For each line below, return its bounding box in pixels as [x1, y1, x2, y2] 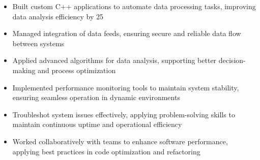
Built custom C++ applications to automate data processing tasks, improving [12, 1, 256, 11]
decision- [218, 55, 246, 66]
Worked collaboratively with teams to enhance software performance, [12, 136, 228, 146]
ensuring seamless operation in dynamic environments [12, 92, 180, 103]
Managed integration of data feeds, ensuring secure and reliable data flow [12, 28, 241, 39]
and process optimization [38, 65, 116, 75]
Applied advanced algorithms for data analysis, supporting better [12, 55, 217, 66]
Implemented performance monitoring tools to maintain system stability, [12, 82, 239, 92]
